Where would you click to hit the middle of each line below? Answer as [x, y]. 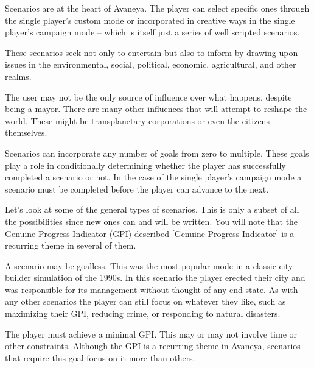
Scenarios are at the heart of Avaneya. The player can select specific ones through [157, 8]
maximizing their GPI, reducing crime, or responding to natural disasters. [143, 313]
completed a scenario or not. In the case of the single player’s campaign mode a [153, 177]
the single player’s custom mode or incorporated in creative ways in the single [150, 20]
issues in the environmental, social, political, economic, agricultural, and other [151, 64]
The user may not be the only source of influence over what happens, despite [148, 97]
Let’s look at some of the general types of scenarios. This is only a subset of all [152, 209]
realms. [18, 76]
